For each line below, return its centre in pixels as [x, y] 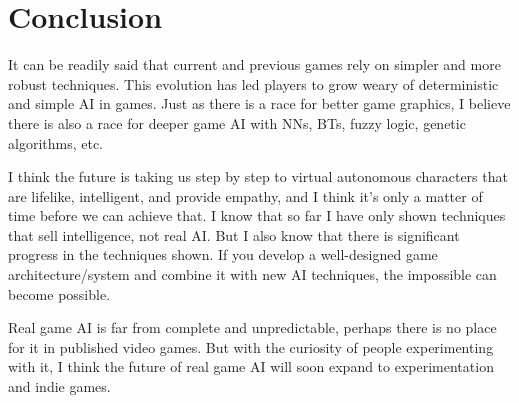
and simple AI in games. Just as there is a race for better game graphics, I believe [259, 103]
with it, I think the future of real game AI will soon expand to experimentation [251, 366]
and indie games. [59, 386]
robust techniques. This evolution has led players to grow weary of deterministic [253, 83]
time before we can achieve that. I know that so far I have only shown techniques [257, 215]
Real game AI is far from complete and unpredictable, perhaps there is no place [252, 327]
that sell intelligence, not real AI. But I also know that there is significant [234, 234]
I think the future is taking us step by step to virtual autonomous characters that [258, 176]
